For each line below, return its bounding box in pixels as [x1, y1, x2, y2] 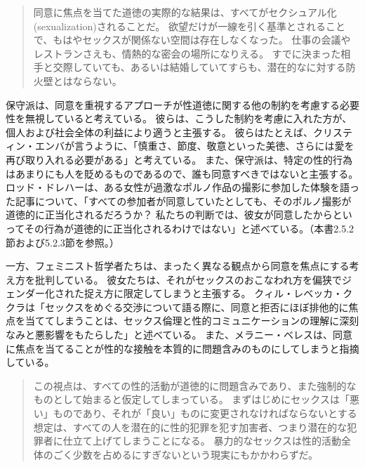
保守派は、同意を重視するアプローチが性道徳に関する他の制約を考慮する [6, 97, 340, 112]
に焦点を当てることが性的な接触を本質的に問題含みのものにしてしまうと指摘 [6, 341, 359, 355]
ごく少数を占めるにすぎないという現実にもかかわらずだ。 [53, 447, 319, 461]
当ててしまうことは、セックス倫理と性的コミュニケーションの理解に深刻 [25, 313, 359, 328]
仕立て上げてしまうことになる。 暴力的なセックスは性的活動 [62, 433, 342, 448]
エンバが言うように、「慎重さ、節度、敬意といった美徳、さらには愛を [34, 138, 354, 153]
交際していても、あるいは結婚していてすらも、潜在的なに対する [53, 60, 346, 74]
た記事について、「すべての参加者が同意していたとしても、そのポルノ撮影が [6, 193, 352, 208]
